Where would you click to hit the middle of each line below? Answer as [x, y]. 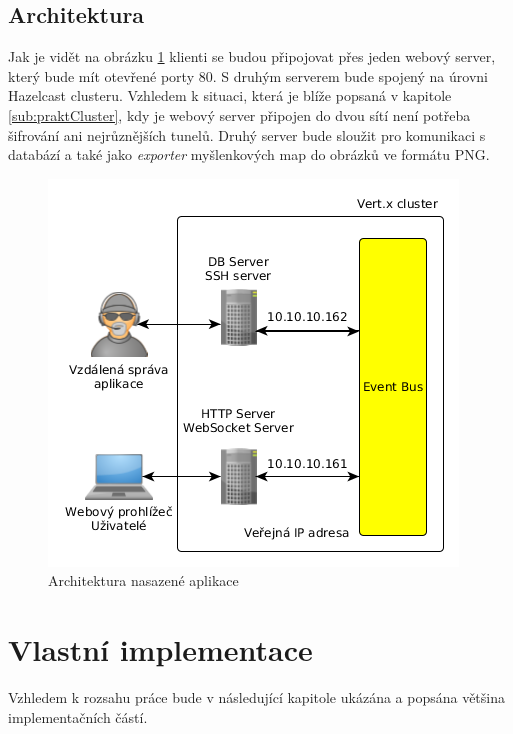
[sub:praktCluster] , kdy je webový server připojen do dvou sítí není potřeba [239, 114]
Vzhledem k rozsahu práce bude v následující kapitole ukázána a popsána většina [257, 697]
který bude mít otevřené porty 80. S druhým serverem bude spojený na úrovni [248, 75]
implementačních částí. [78, 716]
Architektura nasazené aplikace [143, 580]
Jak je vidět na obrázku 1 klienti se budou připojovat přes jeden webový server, [252, 56]
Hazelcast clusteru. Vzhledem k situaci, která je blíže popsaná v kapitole [230, 95]
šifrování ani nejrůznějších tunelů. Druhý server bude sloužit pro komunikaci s [247, 134]
